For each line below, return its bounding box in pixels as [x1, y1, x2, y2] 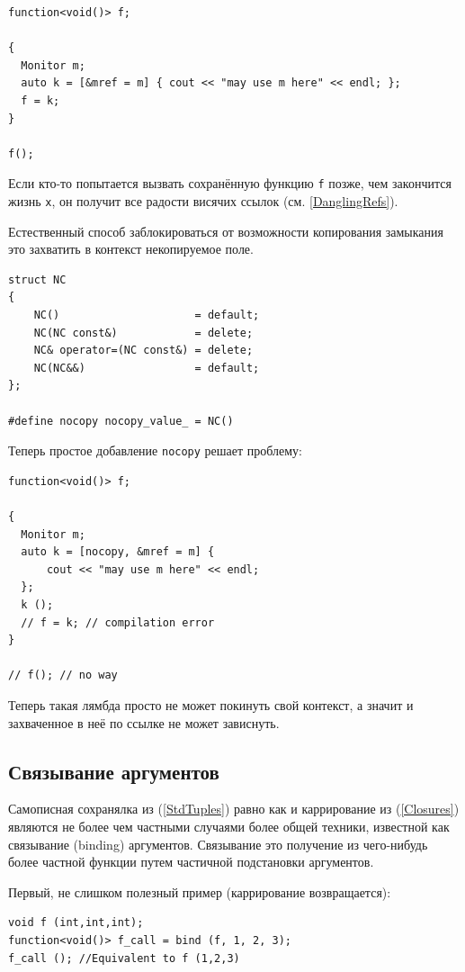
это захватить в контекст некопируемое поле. [8, 239, 254, 258]
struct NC [8, 273, 67, 286]
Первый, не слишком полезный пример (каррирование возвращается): [8, 882, 391, 901]
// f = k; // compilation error [21, 616, 215, 629]
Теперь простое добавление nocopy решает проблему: [8, 441, 303, 460]
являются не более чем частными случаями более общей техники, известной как [8, 816, 450, 835]
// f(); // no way [8, 669, 118, 682]
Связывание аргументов [8, 757, 219, 785]
